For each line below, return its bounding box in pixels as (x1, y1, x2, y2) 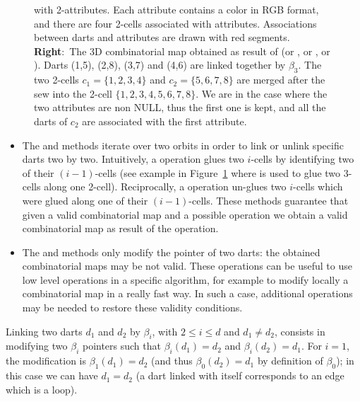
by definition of (257, 353, 323, 368)
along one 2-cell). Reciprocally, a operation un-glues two (44, 179, 287, 194)
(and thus (151, 353, 193, 368)
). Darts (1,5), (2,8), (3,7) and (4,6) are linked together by (34, 57, 286, 72)
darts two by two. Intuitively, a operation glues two (22, 151, 244, 166)
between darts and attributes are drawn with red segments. (34, 30, 290, 45)
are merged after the (236, 72, 325, 87)
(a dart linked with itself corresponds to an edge (136, 368, 344, 383)
